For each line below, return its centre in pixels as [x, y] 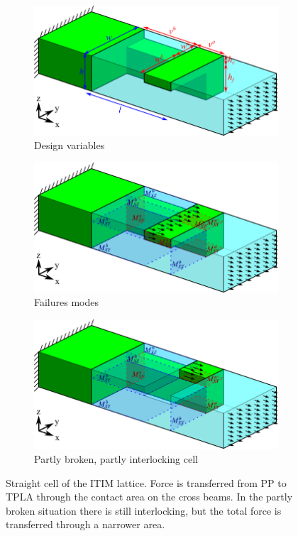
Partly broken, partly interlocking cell [116, 458]
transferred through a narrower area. [85, 524]
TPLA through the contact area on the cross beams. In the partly [149, 497]
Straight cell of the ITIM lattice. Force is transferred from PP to [146, 482]
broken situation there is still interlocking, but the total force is [144, 510]
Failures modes [66, 302]
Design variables [70, 145]
